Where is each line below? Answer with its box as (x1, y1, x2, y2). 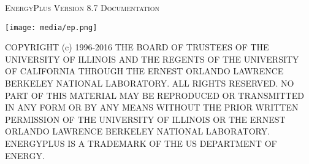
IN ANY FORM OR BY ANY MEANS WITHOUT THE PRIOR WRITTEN (5, 101, 299, 114)
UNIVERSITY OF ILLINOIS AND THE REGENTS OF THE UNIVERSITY (5, 52, 299, 65)
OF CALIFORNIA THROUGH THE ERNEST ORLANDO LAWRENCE (5, 64, 284, 77)
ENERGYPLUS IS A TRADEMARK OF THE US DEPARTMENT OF (5, 137, 277, 149)
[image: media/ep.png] (5, 23, 97, 32)
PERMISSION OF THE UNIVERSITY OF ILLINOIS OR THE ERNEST (5, 112, 286, 125)
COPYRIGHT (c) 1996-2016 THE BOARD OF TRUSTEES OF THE (5, 41, 269, 53)
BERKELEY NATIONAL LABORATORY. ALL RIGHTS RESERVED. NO (5, 77, 294, 90)
